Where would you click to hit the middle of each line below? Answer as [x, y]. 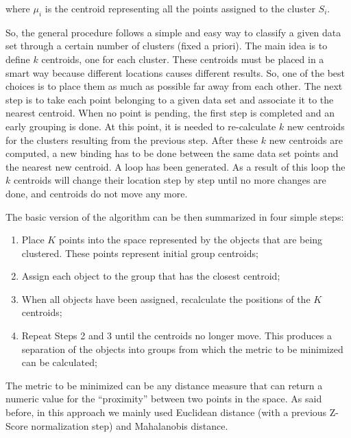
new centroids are [306, 139]
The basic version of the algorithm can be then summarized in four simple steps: [175, 216]
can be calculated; [59, 362]
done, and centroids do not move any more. [97, 193]
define [18, 59]
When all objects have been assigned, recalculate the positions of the [166, 299]
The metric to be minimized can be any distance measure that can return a [164, 385]
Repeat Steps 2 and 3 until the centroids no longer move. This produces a [177, 336]
